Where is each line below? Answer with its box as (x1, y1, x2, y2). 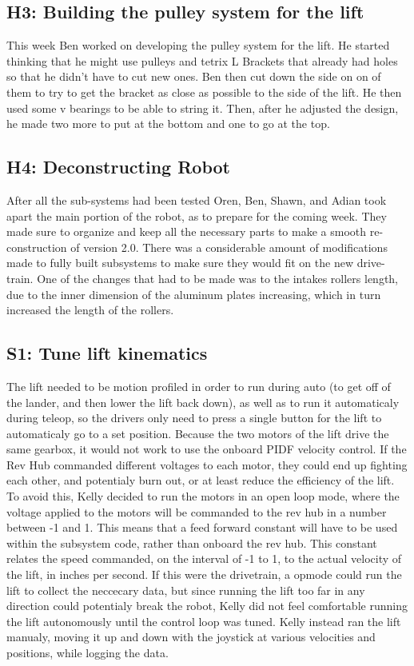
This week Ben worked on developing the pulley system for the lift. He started (6, 37, 390, 54)
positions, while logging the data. (6, 644, 169, 661)
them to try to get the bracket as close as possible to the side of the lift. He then (6, 83, 402, 100)
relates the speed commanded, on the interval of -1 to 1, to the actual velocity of (6, 550, 402, 567)
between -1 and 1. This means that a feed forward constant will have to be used (6, 519, 398, 536)
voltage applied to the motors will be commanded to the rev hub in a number (6, 503, 387, 520)
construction (6, 238, 67, 255)
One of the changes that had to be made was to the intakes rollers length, (37, 269, 399, 286)
